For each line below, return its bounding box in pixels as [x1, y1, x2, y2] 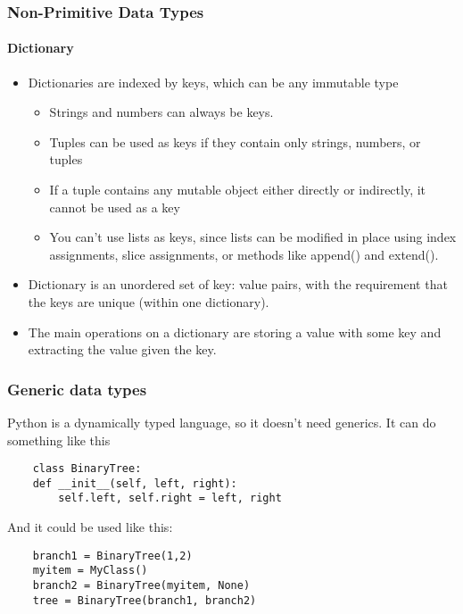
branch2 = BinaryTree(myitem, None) [32, 579, 251, 593]
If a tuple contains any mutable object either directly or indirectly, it [49, 180, 426, 199]
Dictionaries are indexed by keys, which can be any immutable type [28, 72, 399, 91]
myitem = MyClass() [32, 564, 148, 577]
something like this [7, 430, 111, 449]
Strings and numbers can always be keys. [49, 103, 274, 121]
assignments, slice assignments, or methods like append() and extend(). [49, 245, 439, 263]
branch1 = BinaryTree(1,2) [32, 549, 193, 562]
